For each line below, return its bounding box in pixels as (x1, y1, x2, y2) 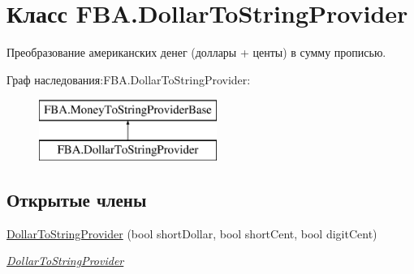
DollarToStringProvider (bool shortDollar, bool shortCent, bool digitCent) (6, 225, 377, 242)
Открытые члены (6, 186, 147, 212)
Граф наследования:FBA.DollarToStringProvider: (6, 71, 251, 88)
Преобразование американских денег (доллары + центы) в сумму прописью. (6, 44, 386, 61)
